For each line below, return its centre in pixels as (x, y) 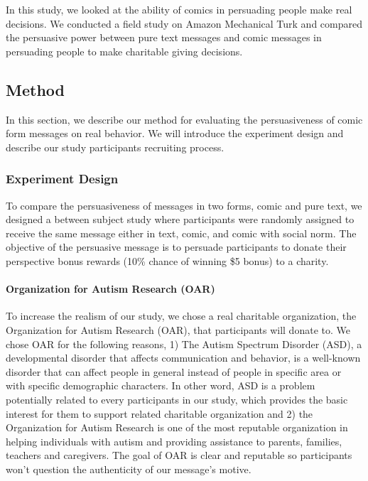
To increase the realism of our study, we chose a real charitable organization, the (181, 316)
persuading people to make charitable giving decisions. (124, 51)
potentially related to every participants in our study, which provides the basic (177, 399)
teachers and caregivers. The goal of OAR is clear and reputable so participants (179, 455)
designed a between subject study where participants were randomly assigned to (180, 219)
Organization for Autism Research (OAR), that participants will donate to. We (178, 329)
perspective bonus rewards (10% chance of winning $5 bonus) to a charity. (167, 260)
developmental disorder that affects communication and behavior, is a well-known (183, 358)
